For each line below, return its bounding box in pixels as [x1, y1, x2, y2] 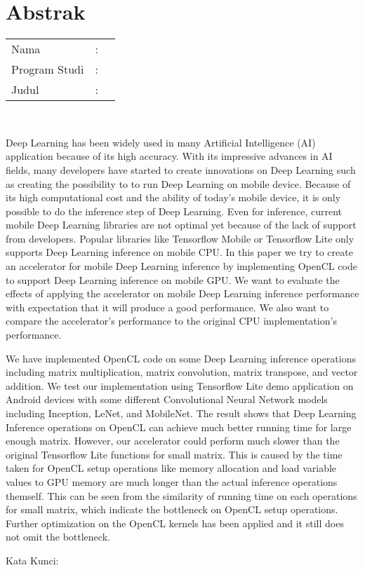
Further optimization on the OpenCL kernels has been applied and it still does [6, 515, 344, 530]
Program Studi [11, 61, 84, 78]
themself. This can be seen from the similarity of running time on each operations [6, 488, 357, 503]
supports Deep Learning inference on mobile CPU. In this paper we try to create [6, 245, 353, 259]
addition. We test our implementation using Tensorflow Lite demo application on [6, 378, 354, 393]
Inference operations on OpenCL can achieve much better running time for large [6, 419, 352, 434]
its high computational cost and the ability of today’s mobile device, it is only [6, 190, 341, 205]
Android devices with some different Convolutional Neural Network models [6, 392, 328, 407]
